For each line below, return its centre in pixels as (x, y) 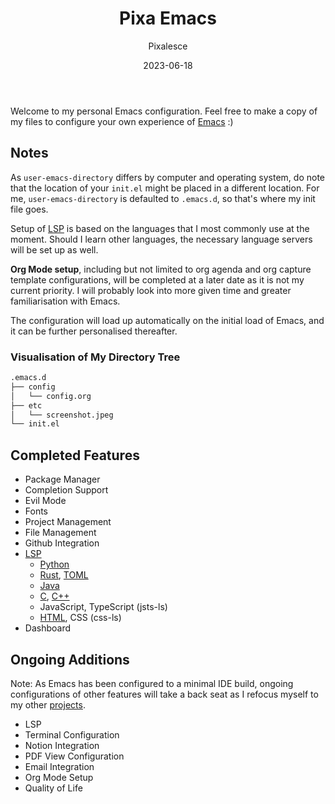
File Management (60, 533)
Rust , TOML (64, 575)
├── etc (26, 405)
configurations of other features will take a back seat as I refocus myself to (164, 694)
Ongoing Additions (70, 659)
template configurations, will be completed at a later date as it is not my (157, 279)
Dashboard (48, 628)
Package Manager (62, 479)
